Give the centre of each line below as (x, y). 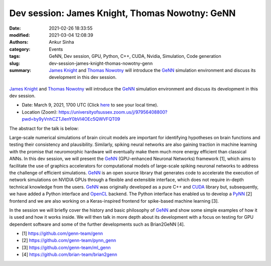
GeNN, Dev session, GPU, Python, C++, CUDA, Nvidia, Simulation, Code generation (135, 56)
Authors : (19, 42)
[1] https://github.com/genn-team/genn (62, 233)
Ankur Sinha (61, 42)
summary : (20, 70)
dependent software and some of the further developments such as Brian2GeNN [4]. (97, 224)
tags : (15, 56)
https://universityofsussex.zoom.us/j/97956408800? (113, 112)
